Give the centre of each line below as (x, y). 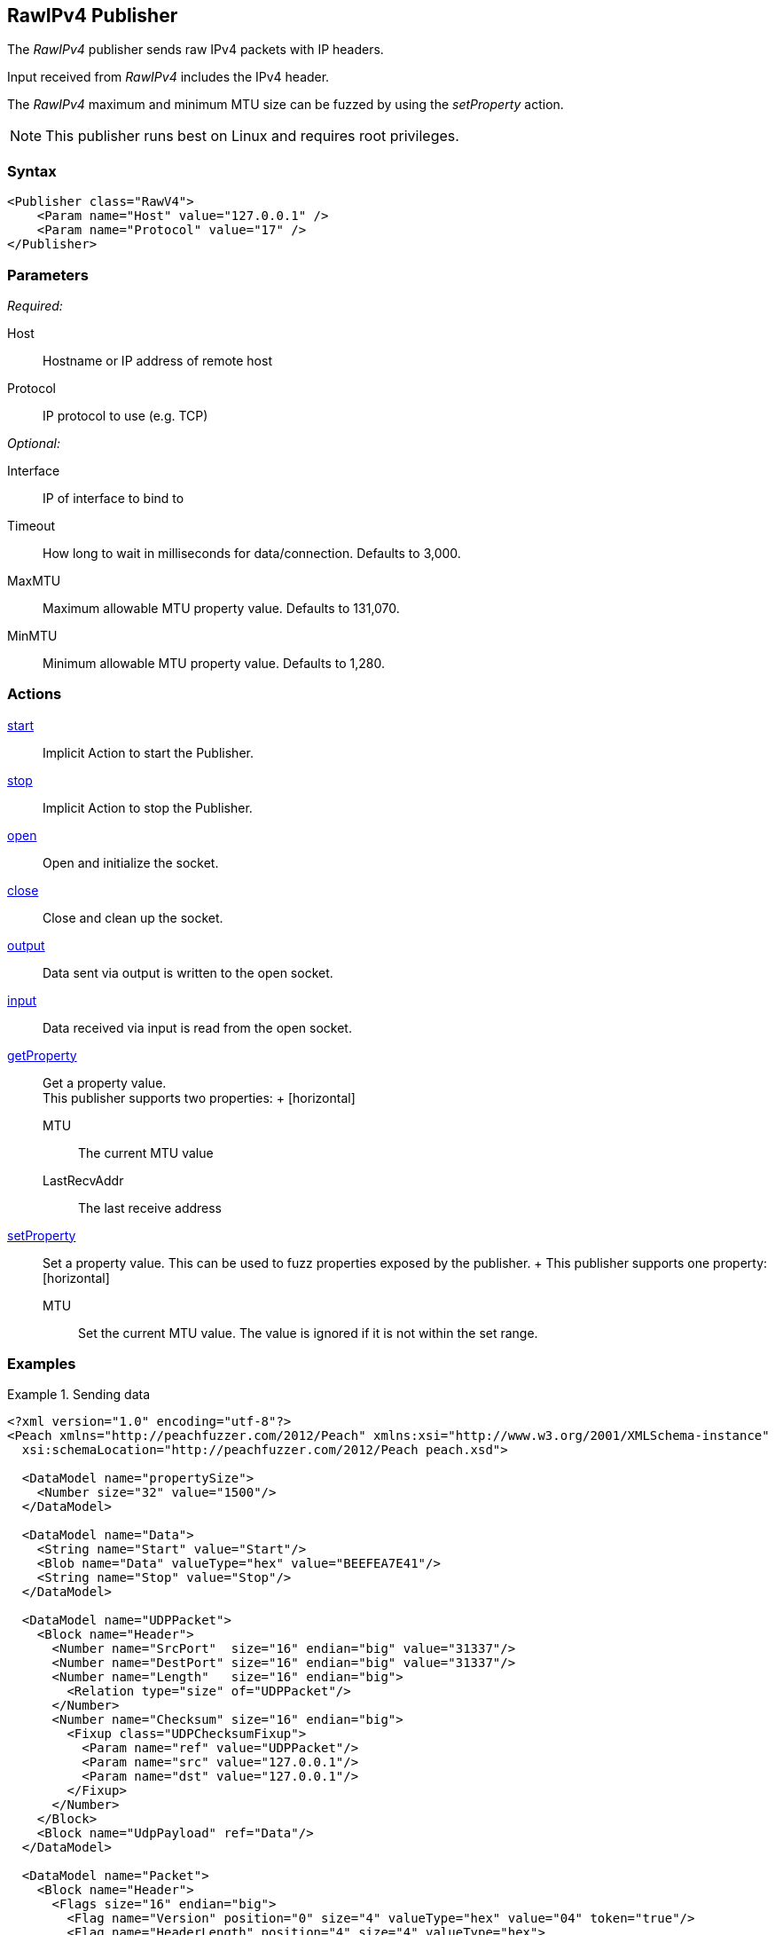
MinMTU (32, 635)
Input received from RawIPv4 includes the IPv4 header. (168, 77)
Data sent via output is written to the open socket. (188, 972)
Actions (35, 694)
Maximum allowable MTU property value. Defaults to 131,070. (221, 608)
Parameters (48, 275)
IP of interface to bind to (114, 498)
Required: (35, 305)
